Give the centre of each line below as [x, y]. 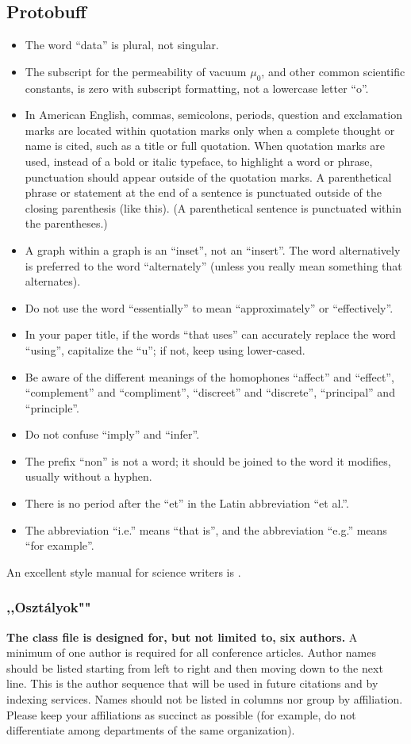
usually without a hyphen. [88, 476]
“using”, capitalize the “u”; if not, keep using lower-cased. [165, 349]
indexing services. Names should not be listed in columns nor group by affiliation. [205, 699]
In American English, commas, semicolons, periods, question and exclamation [213, 115]
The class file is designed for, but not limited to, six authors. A [182, 637]
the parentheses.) [66, 223]
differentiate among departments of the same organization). [151, 730]
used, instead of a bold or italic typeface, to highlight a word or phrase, [199, 161]
